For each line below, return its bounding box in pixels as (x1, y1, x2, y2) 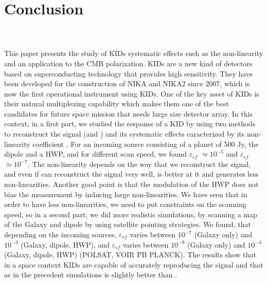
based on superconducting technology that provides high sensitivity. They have (4, 68, 253, 79)
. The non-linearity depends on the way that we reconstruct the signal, (27, 158, 251, 169)
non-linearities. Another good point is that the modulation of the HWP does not (4, 179, 259, 190)
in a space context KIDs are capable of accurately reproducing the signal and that (4, 259, 263, 270)
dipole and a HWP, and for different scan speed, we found (4, 148, 187, 159)
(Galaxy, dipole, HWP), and (20, 239, 110, 250)
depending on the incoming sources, (4, 229, 117, 239)
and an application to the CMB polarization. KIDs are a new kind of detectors (4, 58, 253, 68)
